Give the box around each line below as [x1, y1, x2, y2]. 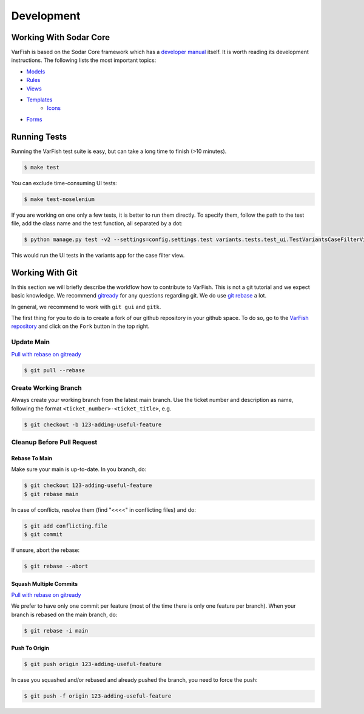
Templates [26, 96, 53, 103]
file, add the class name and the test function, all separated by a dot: [11, 220, 183, 227]
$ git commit [24, 531, 63, 537]
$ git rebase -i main [24, 627, 89, 634]
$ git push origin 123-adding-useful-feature [24, 661, 162, 668]
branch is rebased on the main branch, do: [11, 611, 118, 618]
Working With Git [11, 267, 78, 277]
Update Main [11, 338, 50, 346]
